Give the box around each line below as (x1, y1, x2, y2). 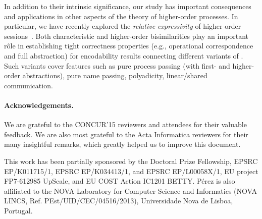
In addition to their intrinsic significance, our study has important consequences (4, 1, 251, 11)
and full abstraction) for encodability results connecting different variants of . (4, 50, 243, 61)
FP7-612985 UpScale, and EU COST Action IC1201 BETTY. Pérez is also (4, 176, 235, 186)
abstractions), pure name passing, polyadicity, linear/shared (22, 70, 207, 81)
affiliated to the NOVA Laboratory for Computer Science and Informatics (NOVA (4, 185, 257, 196)
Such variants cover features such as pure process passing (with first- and (4, 60, 230, 71)
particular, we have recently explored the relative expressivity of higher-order (4, 21, 241, 31)
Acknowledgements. (4, 99, 74, 110)
